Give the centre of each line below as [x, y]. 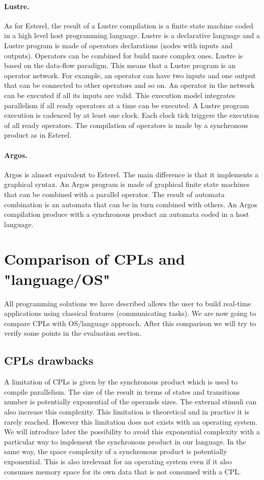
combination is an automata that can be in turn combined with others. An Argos [131, 204]
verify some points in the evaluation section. [73, 333]
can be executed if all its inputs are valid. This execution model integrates [120, 95]
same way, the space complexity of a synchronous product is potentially [116, 451]
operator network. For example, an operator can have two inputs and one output [130, 75]
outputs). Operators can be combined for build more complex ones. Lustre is [124, 55]
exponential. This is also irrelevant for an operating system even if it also [118, 461]
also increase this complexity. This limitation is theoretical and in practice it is [127, 411]
